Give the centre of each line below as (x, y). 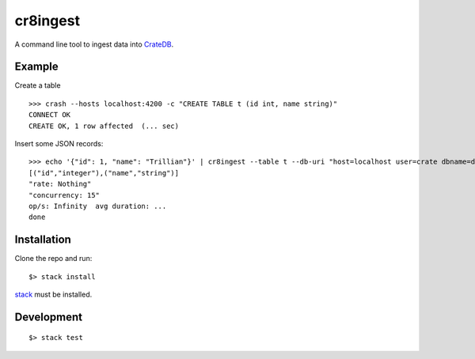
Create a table (38, 85)
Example (36, 67)
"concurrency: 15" (65, 195)
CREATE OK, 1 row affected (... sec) (104, 126)
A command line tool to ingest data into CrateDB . (94, 44)
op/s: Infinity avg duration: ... (98, 206)
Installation (43, 240)
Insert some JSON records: (59, 144)
